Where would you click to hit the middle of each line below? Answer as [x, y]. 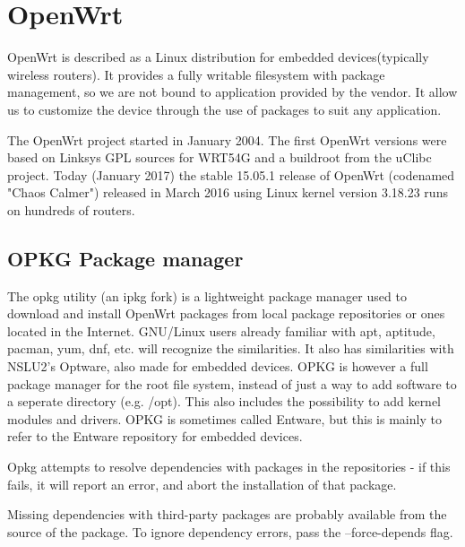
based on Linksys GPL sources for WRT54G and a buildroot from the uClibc [220, 157]
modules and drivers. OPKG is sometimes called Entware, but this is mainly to [224, 418]
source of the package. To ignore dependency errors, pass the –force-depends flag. [230, 531]
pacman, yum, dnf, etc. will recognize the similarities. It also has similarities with [231, 348]
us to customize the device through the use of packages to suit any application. [224, 109]
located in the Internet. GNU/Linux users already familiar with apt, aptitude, [221, 330]
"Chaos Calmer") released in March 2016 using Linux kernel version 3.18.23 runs [228, 192]
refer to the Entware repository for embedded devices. [155, 436]
